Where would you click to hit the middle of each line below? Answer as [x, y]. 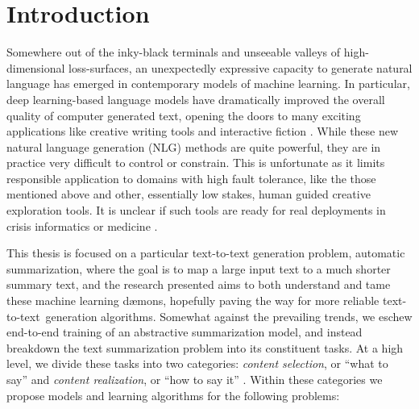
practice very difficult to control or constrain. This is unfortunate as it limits [196, 163]
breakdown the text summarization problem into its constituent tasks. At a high [205, 347]
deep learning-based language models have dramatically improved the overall [196, 99]
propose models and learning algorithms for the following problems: [173, 395]
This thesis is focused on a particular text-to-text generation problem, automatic [206, 253]
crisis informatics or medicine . [82, 225]
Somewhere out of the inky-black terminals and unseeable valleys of [174, 52]
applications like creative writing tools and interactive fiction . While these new [203, 131]
